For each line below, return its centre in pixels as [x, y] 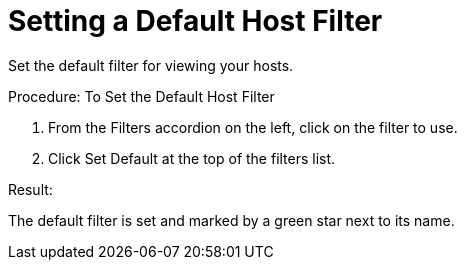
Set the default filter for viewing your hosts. [151, 65]
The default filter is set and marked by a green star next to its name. [231, 220]
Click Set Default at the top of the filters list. [192, 158]
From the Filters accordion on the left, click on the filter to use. [253, 127]
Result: [30, 189]
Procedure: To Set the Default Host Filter [141, 96]
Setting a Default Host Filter [195, 21]
